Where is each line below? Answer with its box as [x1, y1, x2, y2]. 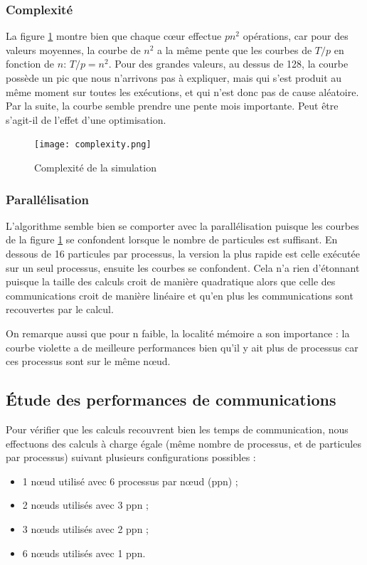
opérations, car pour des [243, 28, 349, 43]
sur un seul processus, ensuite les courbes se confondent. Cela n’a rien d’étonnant [6, 260, 360, 275]
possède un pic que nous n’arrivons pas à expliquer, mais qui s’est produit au [6, 70, 342, 85]
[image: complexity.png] [34, 139, 151, 150]
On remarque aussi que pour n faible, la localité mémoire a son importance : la [6, 326, 350, 340]
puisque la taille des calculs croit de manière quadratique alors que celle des [6, 274, 336, 289]
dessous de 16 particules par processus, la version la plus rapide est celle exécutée [6, 246, 360, 261]
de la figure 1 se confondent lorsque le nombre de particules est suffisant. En [6, 232, 338, 247]
